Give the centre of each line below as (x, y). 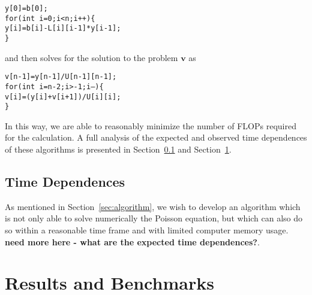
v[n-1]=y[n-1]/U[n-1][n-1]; (61, 77)
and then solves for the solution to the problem (91, 57)
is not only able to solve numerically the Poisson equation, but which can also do (154, 218)
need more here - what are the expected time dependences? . (132, 241)
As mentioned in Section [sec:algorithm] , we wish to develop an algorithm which (153, 206)
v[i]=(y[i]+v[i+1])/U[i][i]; (63, 97)
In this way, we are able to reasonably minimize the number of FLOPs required (151, 125)
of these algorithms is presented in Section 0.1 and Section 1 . (118, 149)
